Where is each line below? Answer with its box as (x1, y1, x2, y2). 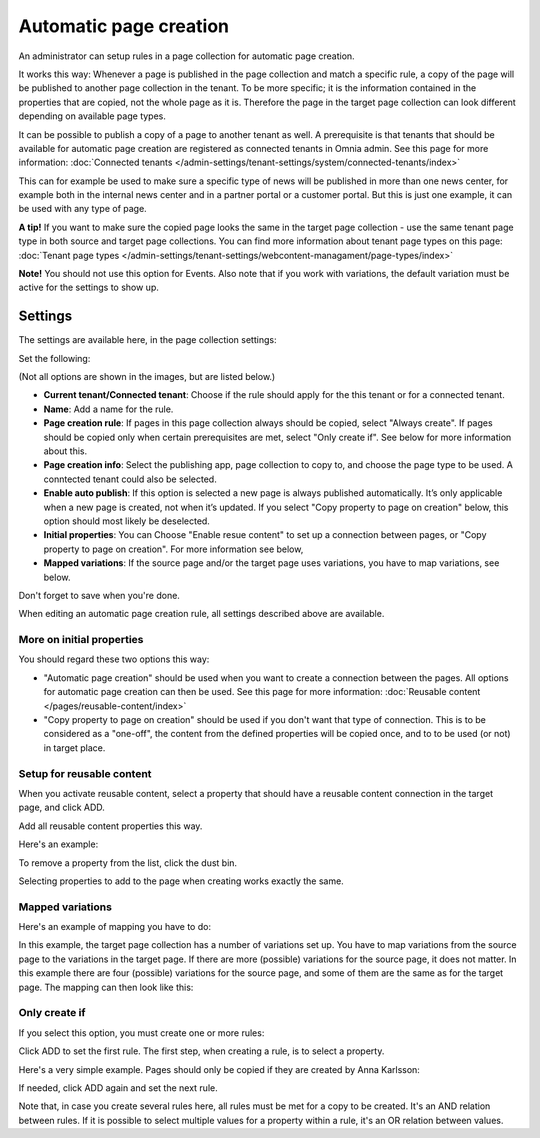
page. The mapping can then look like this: (18, 981, 194, 993)
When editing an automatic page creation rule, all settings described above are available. (18, 608, 385, 620)
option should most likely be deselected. (43, 515, 210, 527)
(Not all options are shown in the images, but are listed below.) (18, 371, 276, 383)
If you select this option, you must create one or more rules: (18, 1026, 265, 1039)
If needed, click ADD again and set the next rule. (18, 1081, 219, 1094)
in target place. (43, 741, 106, 754)
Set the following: (18, 352, 91, 364)
